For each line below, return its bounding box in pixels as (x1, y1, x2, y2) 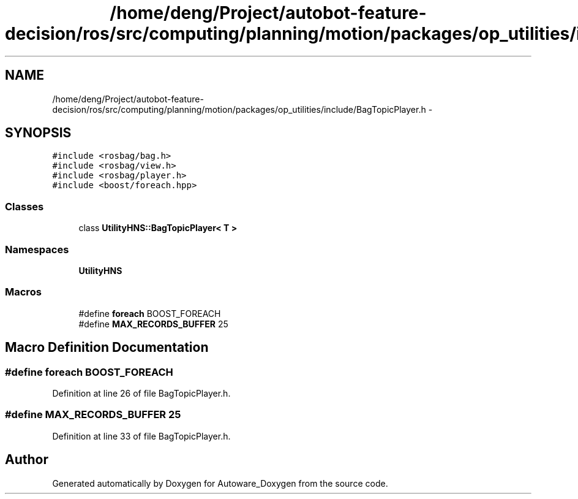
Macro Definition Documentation (5, 340, 209, 356)
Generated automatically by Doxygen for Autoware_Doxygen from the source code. (52, 478, 388, 489)
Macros (5, 286, 42, 299)
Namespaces (5, 243, 69, 256)
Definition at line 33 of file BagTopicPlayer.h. (52, 430, 231, 441)
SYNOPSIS (5, 125, 72, 141)
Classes (5, 200, 44, 213)
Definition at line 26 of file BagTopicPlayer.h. (52, 387, 231, 398)
